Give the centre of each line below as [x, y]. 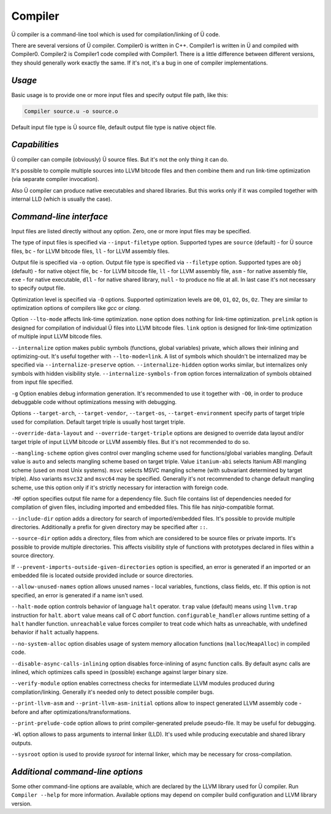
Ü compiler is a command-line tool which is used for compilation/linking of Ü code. [116, 34]
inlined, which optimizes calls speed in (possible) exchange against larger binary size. [120, 672]
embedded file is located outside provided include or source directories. [102, 576]
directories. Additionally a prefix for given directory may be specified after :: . [109, 527]
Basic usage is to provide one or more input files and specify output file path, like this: [120, 95]
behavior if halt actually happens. [55, 632]
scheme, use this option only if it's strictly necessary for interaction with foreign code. [120, 487]
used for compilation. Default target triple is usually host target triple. [98, 422]
